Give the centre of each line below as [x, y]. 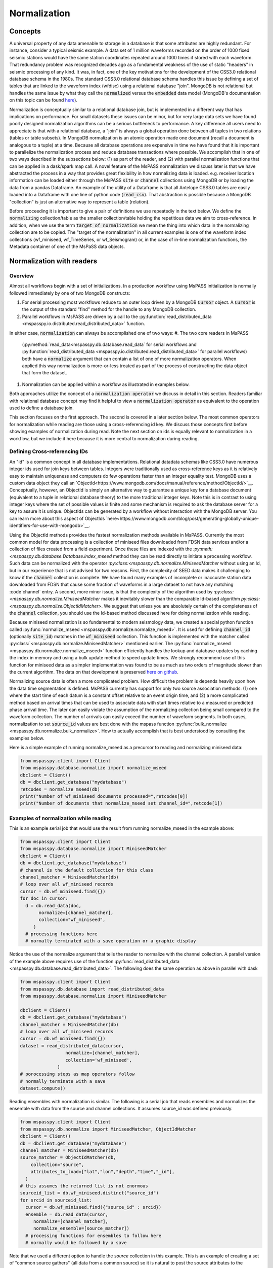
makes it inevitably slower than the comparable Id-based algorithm [171, 599]
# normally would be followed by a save [76, 1243]
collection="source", [57, 1165]
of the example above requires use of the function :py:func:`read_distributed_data [94, 961]
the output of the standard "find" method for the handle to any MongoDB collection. [109, 309]
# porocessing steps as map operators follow [77, 1074]
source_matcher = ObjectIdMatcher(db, [68, 1157]
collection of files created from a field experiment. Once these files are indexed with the [101, 549]
